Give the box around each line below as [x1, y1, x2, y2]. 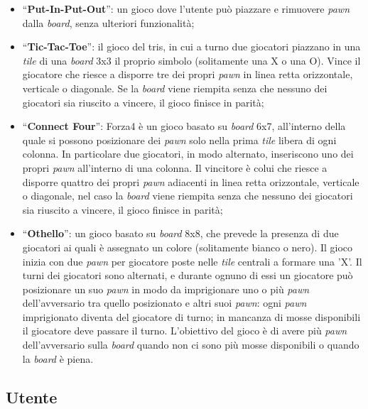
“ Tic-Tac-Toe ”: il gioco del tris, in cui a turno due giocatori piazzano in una [22, 39, 361, 54]
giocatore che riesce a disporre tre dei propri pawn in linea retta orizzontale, [22, 67, 353, 82]
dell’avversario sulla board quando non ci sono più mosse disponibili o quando [22, 337, 359, 352]
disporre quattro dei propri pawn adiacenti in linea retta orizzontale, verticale [22, 174, 359, 189]
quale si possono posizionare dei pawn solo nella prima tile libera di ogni [22, 132, 337, 147]
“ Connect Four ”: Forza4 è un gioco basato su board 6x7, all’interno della [22, 119, 346, 133]
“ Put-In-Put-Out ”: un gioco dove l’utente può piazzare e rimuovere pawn [22, 1, 350, 16]
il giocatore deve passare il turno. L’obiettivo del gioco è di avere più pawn [22, 323, 347, 338]
